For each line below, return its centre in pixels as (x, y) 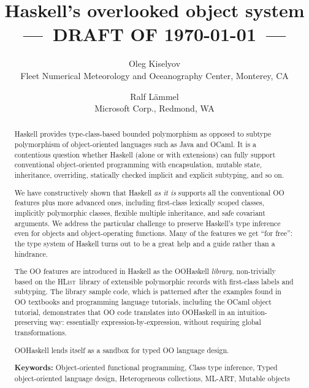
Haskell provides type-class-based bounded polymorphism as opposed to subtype (143, 134)
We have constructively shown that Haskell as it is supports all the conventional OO (149, 192)
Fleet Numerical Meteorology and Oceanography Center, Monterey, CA (154, 75)
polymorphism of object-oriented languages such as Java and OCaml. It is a (135, 144)
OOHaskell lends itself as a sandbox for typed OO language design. (122, 350)
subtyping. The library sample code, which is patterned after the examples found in (148, 291)
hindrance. (31, 253)
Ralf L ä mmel (154, 96)
